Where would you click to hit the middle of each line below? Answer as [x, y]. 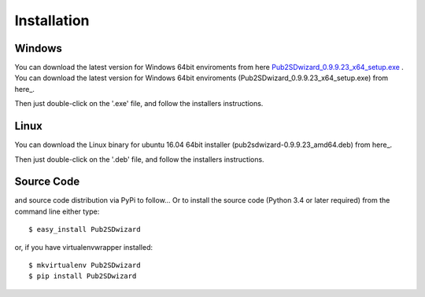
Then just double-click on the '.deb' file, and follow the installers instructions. [139, 159]
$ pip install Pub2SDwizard [83, 276]
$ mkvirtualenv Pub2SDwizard [85, 265]
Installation [52, 20]
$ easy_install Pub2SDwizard [85, 229]
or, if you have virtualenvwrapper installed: [84, 247]
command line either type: [57, 211]
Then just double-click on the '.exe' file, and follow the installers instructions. [139, 104]
